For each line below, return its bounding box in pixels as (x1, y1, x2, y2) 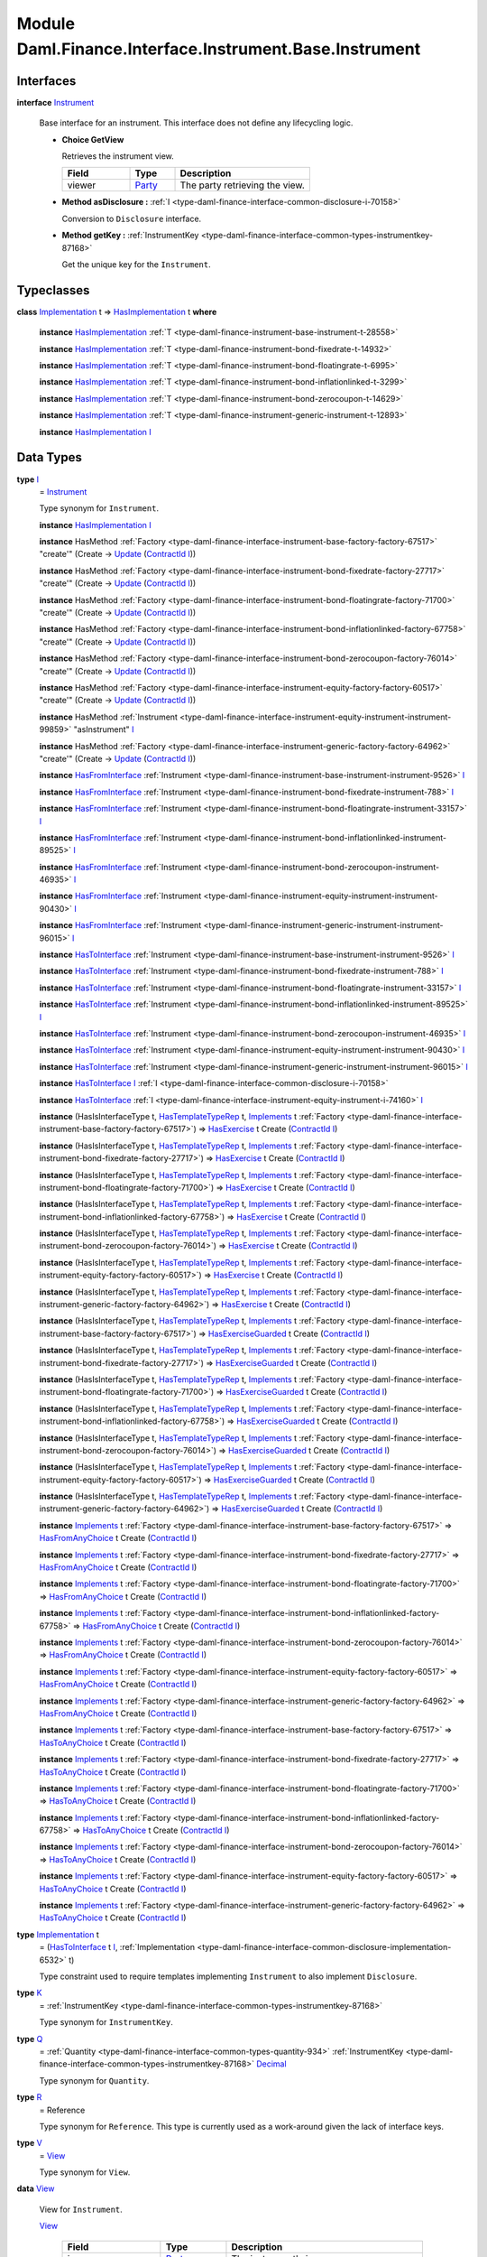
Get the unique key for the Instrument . (61, 258, 211, 270)
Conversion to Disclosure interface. (61, 213, 202, 224)
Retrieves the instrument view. (61, 151, 175, 162)
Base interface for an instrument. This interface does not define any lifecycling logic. (39, 117, 354, 128)
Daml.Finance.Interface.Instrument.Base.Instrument (16, 39, 421, 59)
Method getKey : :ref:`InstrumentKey (61, 230, 199, 241)
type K (16, 1987, 42, 1999)
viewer (67, 179, 96, 191)
